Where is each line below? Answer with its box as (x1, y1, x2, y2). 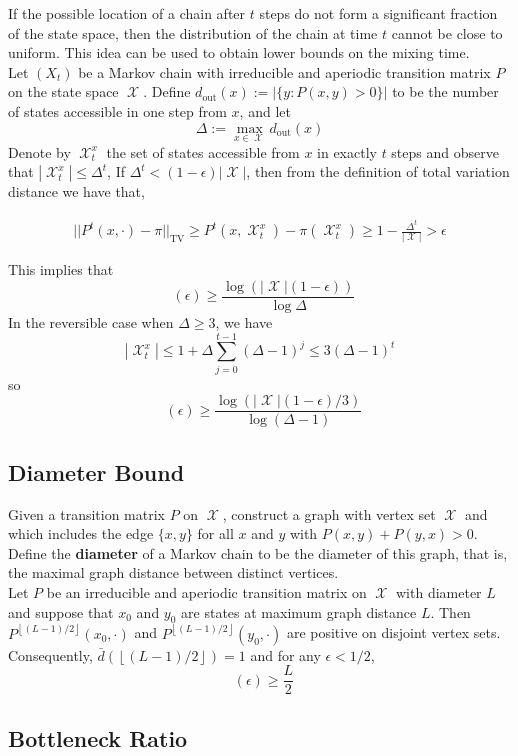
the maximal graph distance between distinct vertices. (8, 562, 339, 583)
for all (197, 523, 234, 544)
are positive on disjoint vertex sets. (286, 622, 501, 643)
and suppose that (8, 601, 114, 622)
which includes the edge (8, 523, 154, 544)
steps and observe (391, 141, 499, 162)
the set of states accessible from (106, 141, 300, 162)
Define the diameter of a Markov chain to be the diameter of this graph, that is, (8, 542, 508, 563)
